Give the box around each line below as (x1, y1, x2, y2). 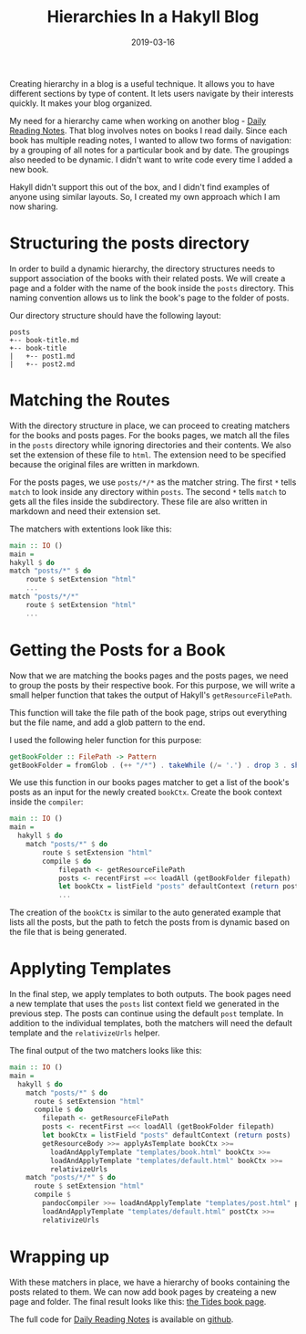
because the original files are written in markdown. (9, 458, 200, 469)
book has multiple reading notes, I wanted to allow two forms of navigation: (9, 134, 291, 145)
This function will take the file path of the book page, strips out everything (9, 707, 288, 718)
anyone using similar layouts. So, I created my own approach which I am (9, 191, 280, 202)
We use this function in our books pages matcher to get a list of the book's (9, 777, 290, 788)
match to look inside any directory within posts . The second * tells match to (9, 486, 287, 497)
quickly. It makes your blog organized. (9, 98, 153, 109)
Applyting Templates (9, 959, 171, 979)
